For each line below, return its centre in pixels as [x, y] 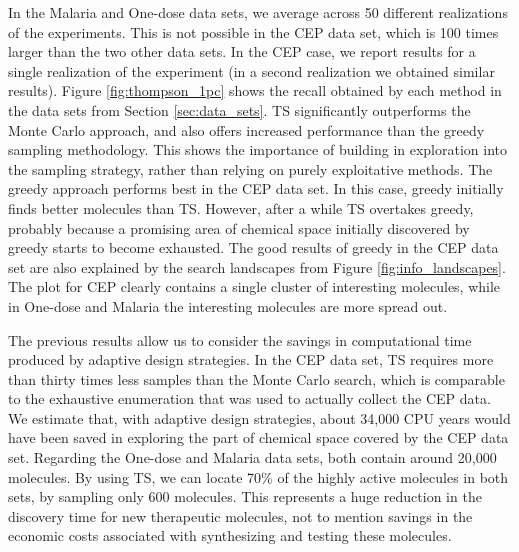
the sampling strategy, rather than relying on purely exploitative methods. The [250, 168]
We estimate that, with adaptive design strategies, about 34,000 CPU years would [259, 417]
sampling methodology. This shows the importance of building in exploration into [257, 149]
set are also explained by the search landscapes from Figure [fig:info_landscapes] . [257, 266]
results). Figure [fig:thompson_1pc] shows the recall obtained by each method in [255, 90]
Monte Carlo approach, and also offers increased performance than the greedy [246, 129]
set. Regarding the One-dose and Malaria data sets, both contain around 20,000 [252, 457]
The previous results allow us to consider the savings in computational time [240, 339]
